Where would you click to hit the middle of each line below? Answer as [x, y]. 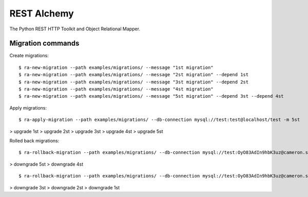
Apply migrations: [28, 108]
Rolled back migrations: [34, 140]
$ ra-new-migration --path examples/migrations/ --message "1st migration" [116, 67]
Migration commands [44, 43]
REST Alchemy [42, 13]
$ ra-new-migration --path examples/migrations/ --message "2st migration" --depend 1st [134, 75]
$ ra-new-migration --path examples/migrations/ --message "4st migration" [116, 89]
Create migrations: [29, 56]
